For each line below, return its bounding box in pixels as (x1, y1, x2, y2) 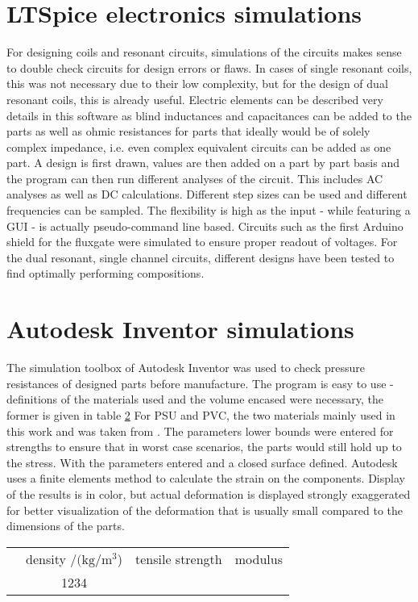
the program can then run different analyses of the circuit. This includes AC (6, 169, 383, 186)
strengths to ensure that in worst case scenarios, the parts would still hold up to (6, 438, 402, 455)
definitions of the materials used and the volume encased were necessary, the (6, 391, 383, 408)
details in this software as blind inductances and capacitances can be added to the (6, 107, 412, 123)
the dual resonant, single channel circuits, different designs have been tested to (6, 249, 395, 265)
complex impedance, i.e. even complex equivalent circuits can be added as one (6, 138, 391, 155)
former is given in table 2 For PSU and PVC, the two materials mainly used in (6, 406, 395, 423)
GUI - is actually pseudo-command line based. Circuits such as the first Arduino (6, 217, 404, 234)
